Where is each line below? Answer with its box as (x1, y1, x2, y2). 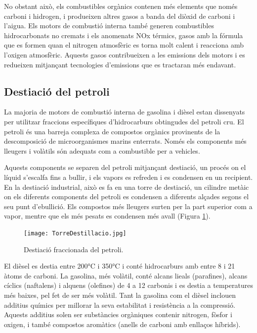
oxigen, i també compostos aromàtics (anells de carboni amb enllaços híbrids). (4, 319, 241, 329)
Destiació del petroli (4, 83, 110, 99)
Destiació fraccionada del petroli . (24, 244, 124, 254)
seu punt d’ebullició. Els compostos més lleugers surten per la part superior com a (4, 201, 253, 211)
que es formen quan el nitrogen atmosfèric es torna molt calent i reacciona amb (4, 40, 244, 50)
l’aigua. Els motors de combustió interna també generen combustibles (4, 20, 214, 31)
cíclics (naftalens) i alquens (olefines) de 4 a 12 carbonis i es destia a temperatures (4, 280, 253, 290)
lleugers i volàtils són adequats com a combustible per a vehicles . (4, 145, 200, 156)
